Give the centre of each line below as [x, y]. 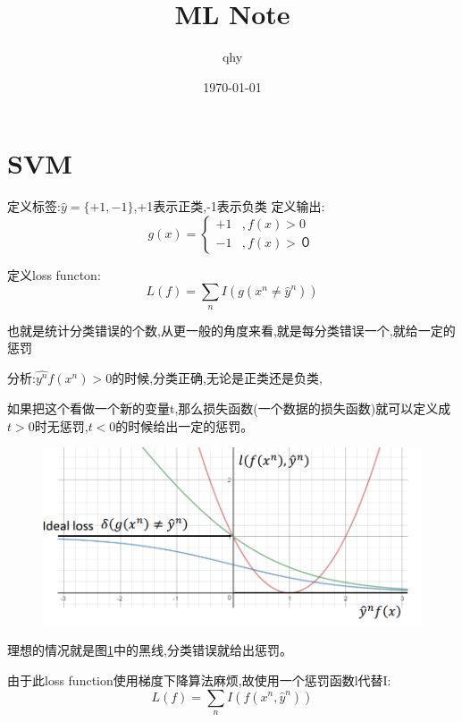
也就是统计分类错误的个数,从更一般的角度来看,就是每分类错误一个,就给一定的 [231, 330]
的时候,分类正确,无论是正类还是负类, [217, 378]
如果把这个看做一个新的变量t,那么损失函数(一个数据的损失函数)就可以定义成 [229, 408]
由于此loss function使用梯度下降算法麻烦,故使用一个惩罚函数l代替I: [199, 680]
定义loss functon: [54, 274]
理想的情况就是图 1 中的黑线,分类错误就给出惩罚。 [150, 650]
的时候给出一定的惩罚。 [185, 425]
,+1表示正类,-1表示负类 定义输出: [229, 206]
